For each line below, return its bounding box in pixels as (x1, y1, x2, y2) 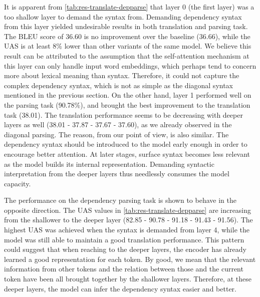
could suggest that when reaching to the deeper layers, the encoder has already (4, 244, 246, 254)
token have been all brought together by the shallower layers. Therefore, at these (4, 273, 251, 284)
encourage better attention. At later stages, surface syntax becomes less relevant (4, 148, 250, 159)
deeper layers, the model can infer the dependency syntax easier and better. (4, 283, 236, 293)
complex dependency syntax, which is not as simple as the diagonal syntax (4, 80, 233, 90)
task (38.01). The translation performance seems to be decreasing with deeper (4, 109, 243, 120)
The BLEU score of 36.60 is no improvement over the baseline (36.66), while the (4, 31, 250, 41)
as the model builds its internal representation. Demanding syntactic (4, 158, 214, 169)
